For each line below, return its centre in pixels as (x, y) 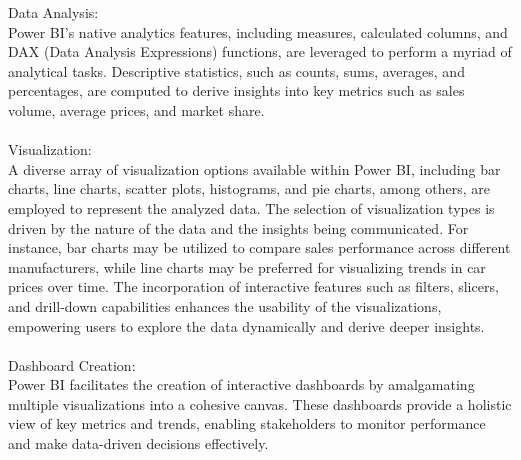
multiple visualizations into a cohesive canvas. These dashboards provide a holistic (260, 403)
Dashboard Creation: (72, 364)
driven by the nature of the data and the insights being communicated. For (238, 227)
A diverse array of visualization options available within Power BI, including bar (254, 168)
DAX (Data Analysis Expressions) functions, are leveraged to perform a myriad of (260, 51)
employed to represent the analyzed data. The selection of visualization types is (251, 207)
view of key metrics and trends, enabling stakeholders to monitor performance (247, 423)
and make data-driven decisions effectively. (138, 443)
